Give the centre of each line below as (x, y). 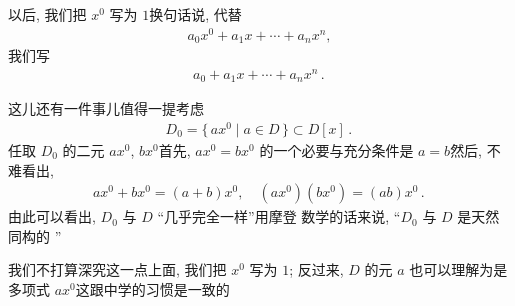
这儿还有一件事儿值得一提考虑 (106, 108)
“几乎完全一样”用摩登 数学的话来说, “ (279, 216)
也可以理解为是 (458, 269)
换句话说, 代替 (195, 14)
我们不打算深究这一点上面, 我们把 (117, 269)
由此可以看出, (52, 216)
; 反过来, (316, 269)
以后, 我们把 (47, 14)
